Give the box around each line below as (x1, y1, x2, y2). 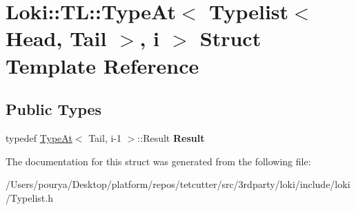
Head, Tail (6, 24, 107, 52)
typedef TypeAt (6, 130, 72, 145)
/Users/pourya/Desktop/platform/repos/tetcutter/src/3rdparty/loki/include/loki (6, 177, 350, 191)
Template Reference (6, 51, 199, 79)
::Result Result (137, 130, 205, 145)
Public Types (6, 98, 102, 120)
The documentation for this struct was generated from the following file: (6, 154, 311, 168)
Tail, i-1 (88, 130, 122, 145)
